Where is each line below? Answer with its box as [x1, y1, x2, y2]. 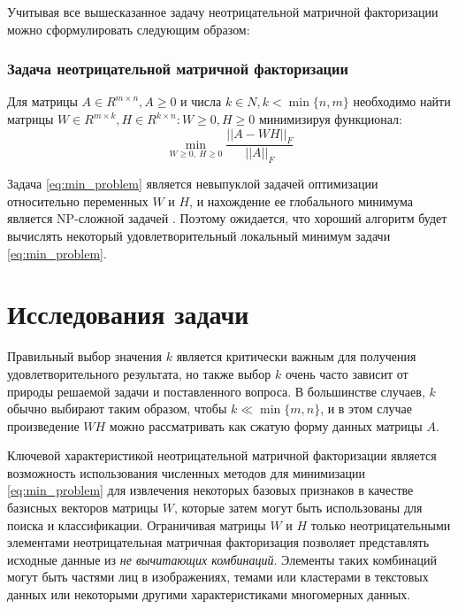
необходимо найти [353, 92, 451, 111]
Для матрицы [7, 92, 78, 111]
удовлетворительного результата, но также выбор [7, 364, 271, 382]
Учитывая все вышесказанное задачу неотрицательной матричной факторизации [7, 3, 439, 20]
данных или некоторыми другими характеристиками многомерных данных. [7, 585, 411, 604]
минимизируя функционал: [258, 110, 402, 127]
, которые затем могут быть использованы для [173, 498, 423, 517]
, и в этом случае [320, 399, 412, 418]
